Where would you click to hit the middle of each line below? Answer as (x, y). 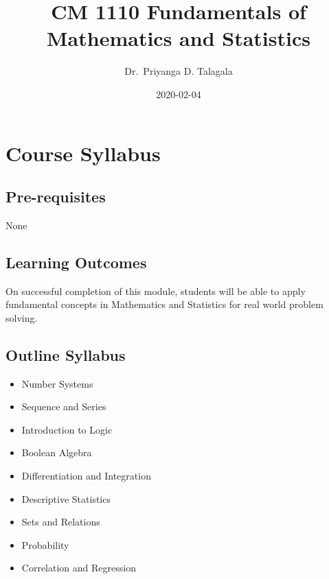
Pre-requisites (56, 197)
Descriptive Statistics (66, 498)
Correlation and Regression (79, 568)
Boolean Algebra (57, 452)
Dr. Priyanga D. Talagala (179, 71)
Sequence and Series (64, 406)
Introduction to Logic (67, 429)
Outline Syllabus (66, 354)
